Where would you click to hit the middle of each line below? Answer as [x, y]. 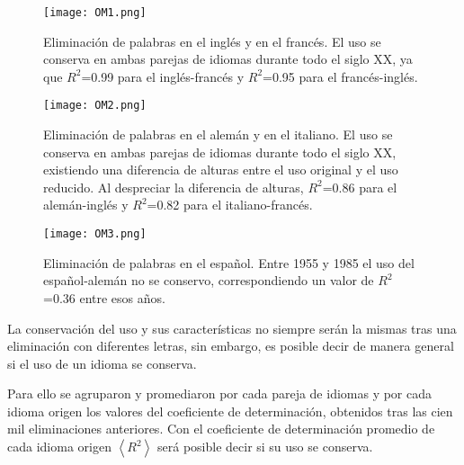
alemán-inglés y [86, 205]
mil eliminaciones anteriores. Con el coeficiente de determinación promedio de [221, 429]
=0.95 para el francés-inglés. [340, 76]
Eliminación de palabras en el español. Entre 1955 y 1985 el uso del [229, 262]
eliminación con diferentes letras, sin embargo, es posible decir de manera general [231, 346]
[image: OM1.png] [95, 13]
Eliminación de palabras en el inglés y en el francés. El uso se [212, 41]
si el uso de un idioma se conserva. [102, 363]
